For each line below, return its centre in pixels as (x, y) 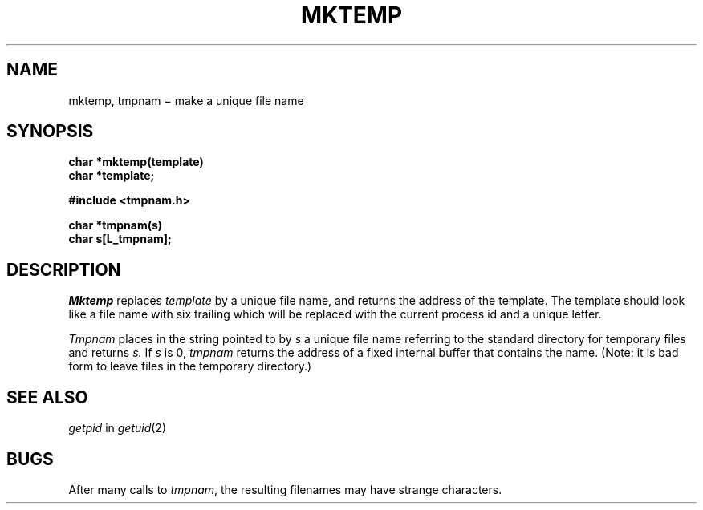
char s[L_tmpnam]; (120, 239)
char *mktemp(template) (136, 162)
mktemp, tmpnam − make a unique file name (186, 100)
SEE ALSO (47, 397)
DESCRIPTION (64, 269)
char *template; (112, 176)
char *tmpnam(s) (116, 225)
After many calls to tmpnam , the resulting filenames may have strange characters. (285, 489)
